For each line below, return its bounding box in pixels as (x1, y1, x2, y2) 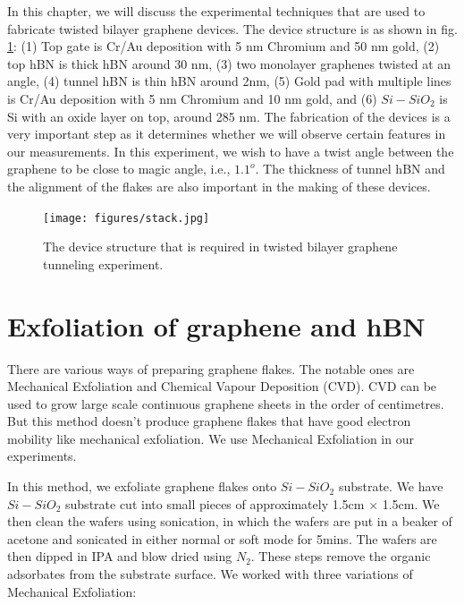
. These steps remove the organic (250, 547, 431, 566)
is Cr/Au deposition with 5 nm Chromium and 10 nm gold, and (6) (7, 89, 377, 107)
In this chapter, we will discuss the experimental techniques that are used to (7, 2, 426, 20)
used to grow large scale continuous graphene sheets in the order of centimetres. (7, 394, 444, 413)
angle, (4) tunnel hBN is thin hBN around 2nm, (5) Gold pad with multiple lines (7, 72, 451, 90)
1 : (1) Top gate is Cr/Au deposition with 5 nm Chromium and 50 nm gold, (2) (7, 37, 440, 55)
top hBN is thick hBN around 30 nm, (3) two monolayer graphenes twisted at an (7, 54, 451, 72)
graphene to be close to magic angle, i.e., (7, 159, 231, 178)
